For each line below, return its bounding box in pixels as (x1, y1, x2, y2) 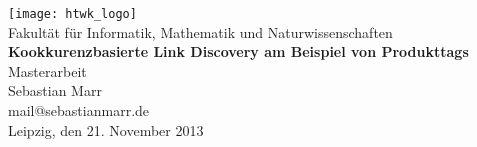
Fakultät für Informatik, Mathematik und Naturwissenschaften (8, 21, 393, 42)
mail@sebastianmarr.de (8, 100, 150, 121)
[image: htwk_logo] (8, 7, 137, 21)
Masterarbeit (8, 60, 87, 81)
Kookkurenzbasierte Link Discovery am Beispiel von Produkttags (8, 41, 469, 62)
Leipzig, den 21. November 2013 (8, 119, 204, 140)
